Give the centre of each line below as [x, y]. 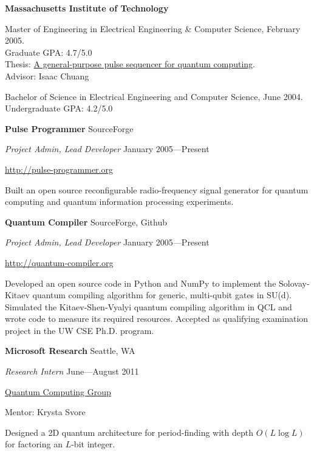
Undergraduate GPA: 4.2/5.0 [59, 108]
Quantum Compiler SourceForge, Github [86, 222]
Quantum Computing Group [58, 391]
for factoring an [34, 444]
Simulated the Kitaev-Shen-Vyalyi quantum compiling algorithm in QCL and [148, 306]
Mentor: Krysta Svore [45, 412]
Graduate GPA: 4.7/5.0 [49, 52]
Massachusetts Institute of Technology [87, 8]
